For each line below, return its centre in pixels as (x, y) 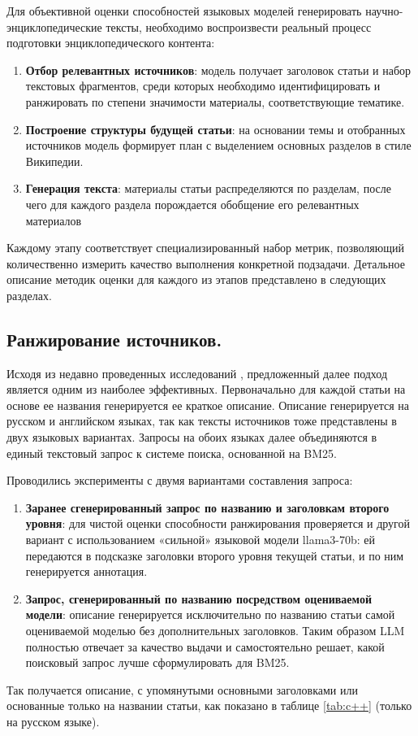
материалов (54, 220)
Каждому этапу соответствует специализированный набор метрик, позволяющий (205, 248)
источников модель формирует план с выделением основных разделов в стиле (218, 145)
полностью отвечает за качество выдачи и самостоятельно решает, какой (205, 646)
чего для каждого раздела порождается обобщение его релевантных (192, 204)
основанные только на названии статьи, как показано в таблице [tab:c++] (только (209, 706)
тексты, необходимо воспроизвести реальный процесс (239, 26)
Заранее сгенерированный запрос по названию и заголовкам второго (207, 507)
